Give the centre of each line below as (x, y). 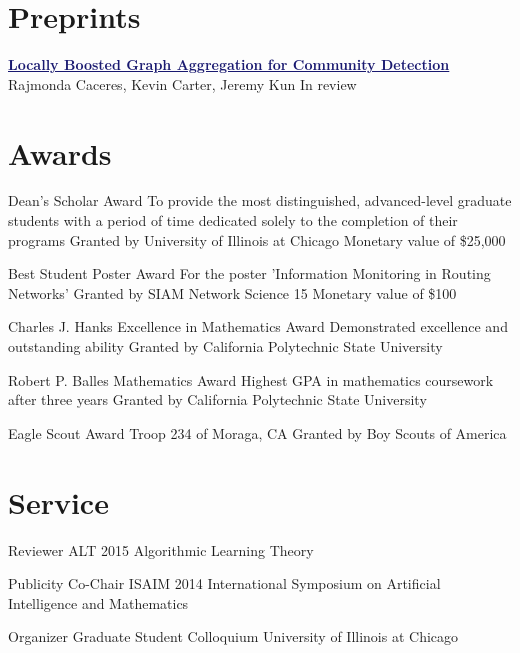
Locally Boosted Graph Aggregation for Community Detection (229, 64)
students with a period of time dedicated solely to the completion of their (233, 220)
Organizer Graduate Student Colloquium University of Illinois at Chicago (233, 636)
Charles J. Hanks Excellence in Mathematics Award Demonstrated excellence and (258, 326)
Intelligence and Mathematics (98, 602)
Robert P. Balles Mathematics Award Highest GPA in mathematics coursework (251, 379)
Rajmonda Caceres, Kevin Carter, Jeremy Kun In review (182, 83)
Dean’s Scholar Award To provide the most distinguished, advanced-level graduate (260, 200)
